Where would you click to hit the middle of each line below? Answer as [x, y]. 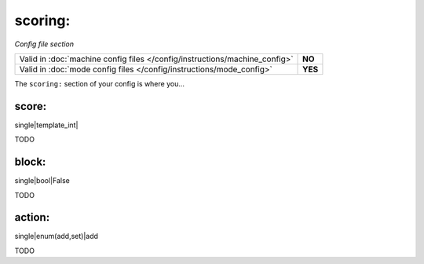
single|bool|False [42, 181]
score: [31, 106]
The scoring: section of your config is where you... [99, 83]
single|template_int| [46, 125]
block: [30, 162]
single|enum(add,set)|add [56, 236]
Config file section [44, 44]
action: [32, 217]
